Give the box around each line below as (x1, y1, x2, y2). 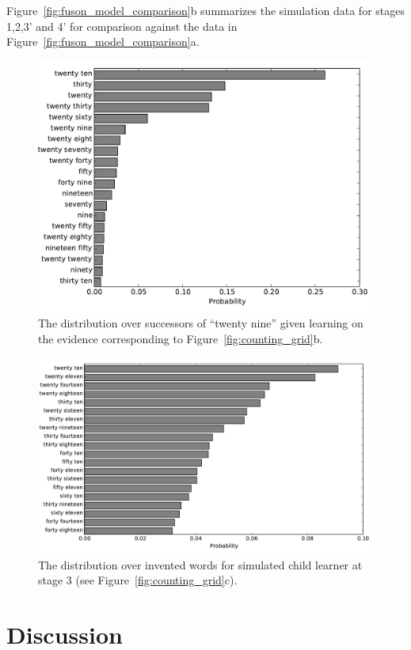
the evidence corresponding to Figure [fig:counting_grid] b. (38, 330, 323, 346)
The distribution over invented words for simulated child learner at (38, 556, 363, 573)
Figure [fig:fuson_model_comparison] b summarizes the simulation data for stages (6, 2, 405, 18)
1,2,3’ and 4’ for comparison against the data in (6, 17, 238, 34)
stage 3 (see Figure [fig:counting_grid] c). (38, 572, 238, 588)
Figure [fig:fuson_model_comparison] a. (6, 33, 200, 50)
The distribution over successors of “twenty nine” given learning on (38, 315, 363, 331)
